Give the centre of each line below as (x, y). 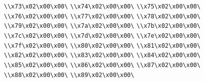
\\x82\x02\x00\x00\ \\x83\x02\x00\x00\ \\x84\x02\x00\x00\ (102, 55)
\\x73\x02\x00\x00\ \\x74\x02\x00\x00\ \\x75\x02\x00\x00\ (102, 6)
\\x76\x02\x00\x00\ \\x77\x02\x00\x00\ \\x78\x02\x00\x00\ (102, 16)
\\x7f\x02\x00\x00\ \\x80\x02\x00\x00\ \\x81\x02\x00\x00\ (102, 45)
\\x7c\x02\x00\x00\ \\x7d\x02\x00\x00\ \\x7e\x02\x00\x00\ (102, 36)
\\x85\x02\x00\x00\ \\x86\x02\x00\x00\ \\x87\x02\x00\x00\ (102, 65)
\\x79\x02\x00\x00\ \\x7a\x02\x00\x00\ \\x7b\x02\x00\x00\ (102, 26)
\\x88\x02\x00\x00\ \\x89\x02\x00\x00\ (69, 75)
